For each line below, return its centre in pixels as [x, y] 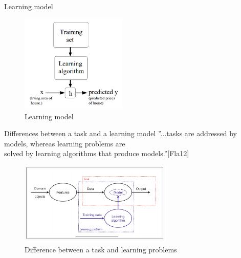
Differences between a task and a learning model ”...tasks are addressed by [120, 133]
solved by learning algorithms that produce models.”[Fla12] [97, 153]
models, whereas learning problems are [65, 143]
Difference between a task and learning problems [101, 249]
